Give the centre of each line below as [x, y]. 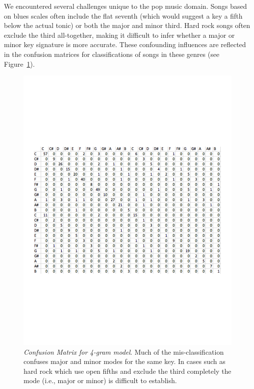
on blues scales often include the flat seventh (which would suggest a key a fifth [123, 15]
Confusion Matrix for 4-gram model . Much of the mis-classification [124, 351]
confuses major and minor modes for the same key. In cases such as [125, 361]
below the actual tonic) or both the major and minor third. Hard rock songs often [127, 25]
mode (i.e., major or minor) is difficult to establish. [100, 380]
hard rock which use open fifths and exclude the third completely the [127, 371]
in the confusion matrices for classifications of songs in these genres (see [112, 54]
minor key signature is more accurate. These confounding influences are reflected [125, 44]
